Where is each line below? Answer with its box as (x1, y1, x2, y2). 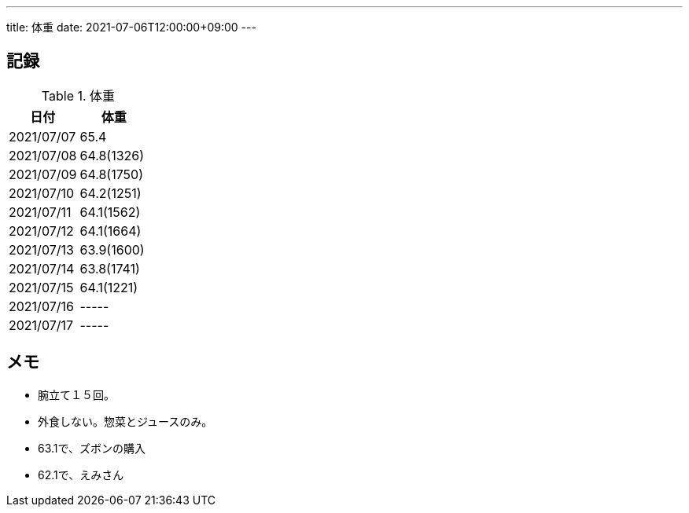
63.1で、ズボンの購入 (38, 441, 146, 455)
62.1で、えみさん (38, 467, 124, 482)
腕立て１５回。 (38, 387, 115, 401)
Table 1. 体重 (41, 87, 116, 104)
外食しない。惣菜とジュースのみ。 (38, 414, 213, 428)
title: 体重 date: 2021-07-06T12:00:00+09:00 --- (6, 20, 256, 34)
